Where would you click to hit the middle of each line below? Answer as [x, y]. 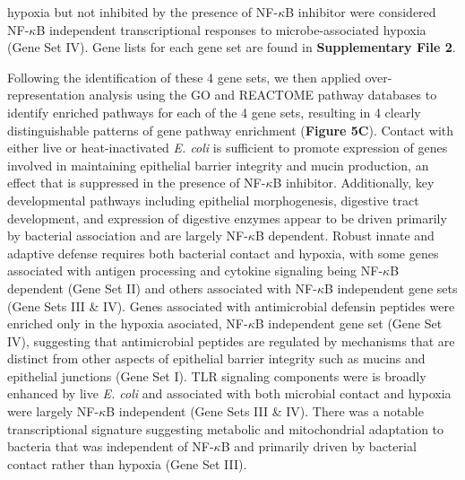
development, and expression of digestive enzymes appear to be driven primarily [227, 218]
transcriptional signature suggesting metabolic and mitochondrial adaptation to [226, 428]
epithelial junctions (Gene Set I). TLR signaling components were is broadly [217, 375]
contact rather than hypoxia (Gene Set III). [127, 463]
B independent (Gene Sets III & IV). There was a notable [265, 411]
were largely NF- [53, 411]
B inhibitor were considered [361, 12]
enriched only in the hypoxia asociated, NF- [128, 323]
